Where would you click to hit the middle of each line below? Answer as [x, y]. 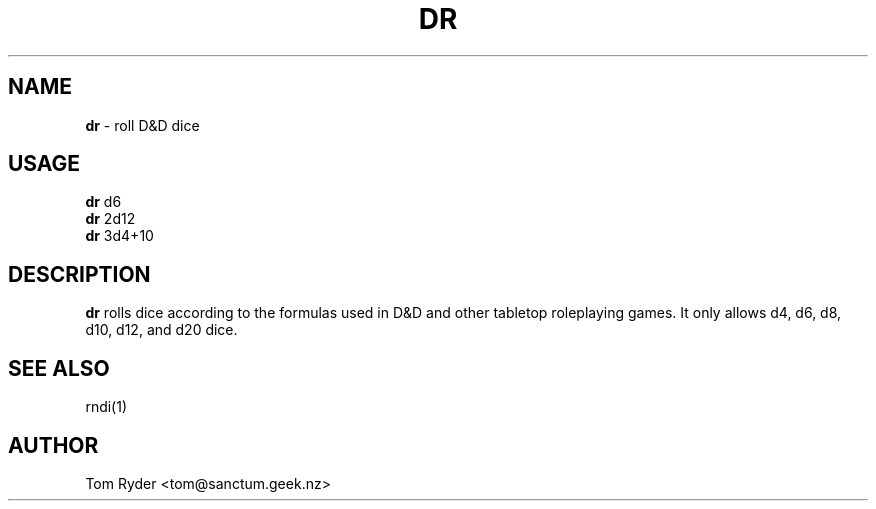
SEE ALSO [59, 368]
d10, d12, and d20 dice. [161, 330]
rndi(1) [106, 407]
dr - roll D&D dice [142, 125]
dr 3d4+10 [119, 236]
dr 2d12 [110, 219]
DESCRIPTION [79, 274]
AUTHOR [53, 445]
